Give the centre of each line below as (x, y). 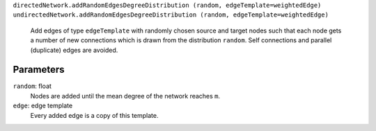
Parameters (39, 70)
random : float (32, 86)
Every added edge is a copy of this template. (94, 115)
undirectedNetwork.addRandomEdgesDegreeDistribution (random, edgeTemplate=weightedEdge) (171, 15)
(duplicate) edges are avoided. (74, 50)
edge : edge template (43, 106)
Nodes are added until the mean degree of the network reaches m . (125, 96)
